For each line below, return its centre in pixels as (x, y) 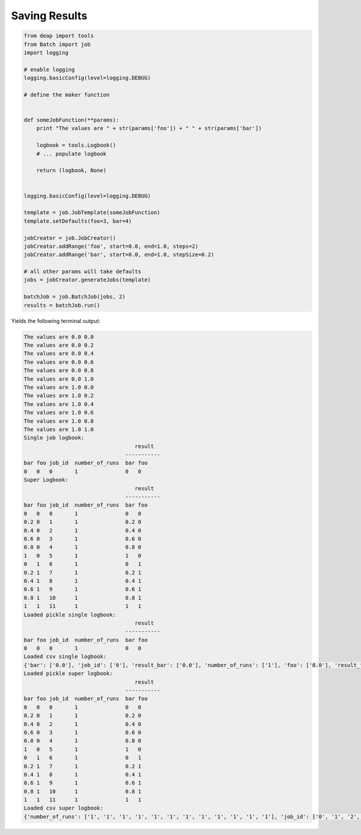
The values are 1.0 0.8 (59, 421)
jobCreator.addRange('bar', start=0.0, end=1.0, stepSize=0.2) (119, 255)
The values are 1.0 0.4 (59, 404)
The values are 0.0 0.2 (59, 345)
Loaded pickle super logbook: (68, 673)
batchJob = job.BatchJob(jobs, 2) (75, 297)
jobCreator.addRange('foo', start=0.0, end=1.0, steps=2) (111, 246)
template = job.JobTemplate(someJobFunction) (92, 213)
